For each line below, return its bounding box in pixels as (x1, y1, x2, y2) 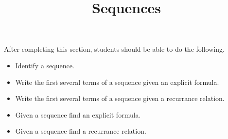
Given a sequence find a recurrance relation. (15, 126, 146, 136)
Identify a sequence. (15, 60, 74, 70)
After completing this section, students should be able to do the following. (4, 44, 225, 54)
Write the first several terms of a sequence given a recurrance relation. (15, 93, 225, 103)
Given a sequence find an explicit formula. (15, 109, 141, 119)
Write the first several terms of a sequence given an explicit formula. (15, 77, 219, 87)
